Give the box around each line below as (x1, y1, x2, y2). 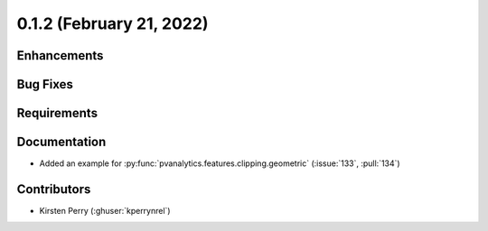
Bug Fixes (16, 77, 74, 92)
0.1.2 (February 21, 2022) (16, 14, 209, 33)
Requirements (16, 106, 99, 121)
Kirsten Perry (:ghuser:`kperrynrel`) (39, 206, 171, 217)
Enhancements (16, 48, 104, 63)
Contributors (16, 181, 91, 197)
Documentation (16, 134, 107, 150)
